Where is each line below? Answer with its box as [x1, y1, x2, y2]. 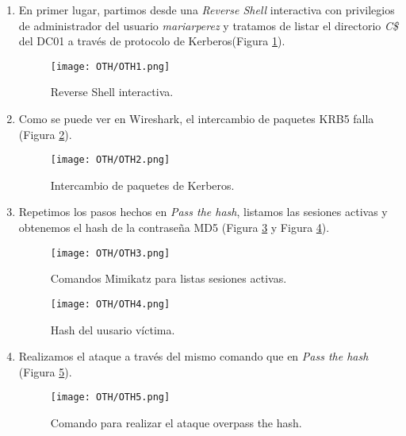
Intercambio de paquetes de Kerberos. [50, 176, 235, 193]
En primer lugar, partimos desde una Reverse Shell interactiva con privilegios [18, 2, 395, 17]
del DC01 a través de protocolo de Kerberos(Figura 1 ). [18, 33, 285, 49]
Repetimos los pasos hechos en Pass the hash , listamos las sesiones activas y [18, 203, 388, 220]
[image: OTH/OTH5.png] [50, 392, 170, 403]
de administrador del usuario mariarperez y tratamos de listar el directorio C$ [18, 17, 399, 33]
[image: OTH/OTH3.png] [50, 247, 170, 259]
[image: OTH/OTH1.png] [50, 60, 170, 72]
